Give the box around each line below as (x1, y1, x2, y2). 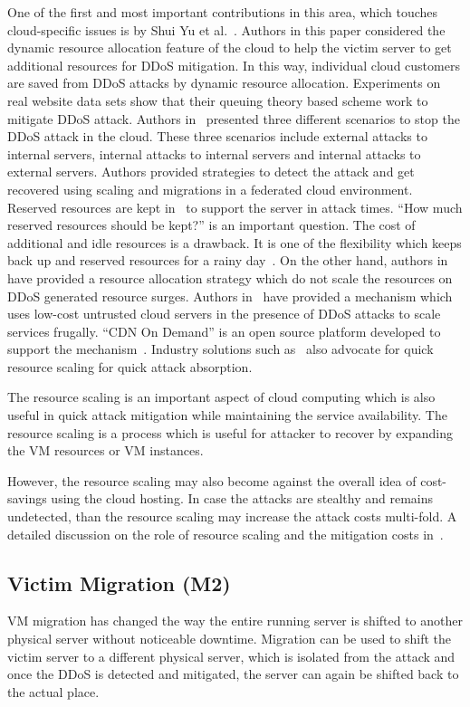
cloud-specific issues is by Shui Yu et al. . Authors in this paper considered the (7, 20, 446, 39)
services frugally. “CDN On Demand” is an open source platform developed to (7, 321, 441, 340)
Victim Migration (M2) (7, 568, 231, 597)
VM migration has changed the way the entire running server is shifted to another (7, 611, 463, 630)
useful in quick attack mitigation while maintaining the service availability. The (7, 406, 447, 425)
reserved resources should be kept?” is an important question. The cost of (7, 215, 416, 234)
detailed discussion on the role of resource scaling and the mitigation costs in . (7, 524, 444, 543)
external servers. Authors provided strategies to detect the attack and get (7, 162, 415, 181)
